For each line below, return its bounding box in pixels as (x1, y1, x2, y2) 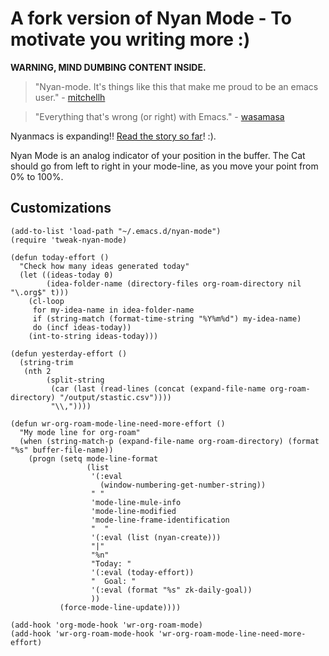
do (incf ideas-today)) (32, 322, 132, 332)
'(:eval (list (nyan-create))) (90, 532, 222, 542)
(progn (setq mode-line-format (28, 453, 159, 464)
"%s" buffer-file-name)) (10, 445, 114, 455)
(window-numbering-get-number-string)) (99, 480, 267, 490)
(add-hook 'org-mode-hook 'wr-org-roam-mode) (10, 620, 203, 630)
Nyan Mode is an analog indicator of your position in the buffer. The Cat (10, 149, 306, 161)
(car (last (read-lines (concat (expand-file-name (50, 383, 267, 394)
